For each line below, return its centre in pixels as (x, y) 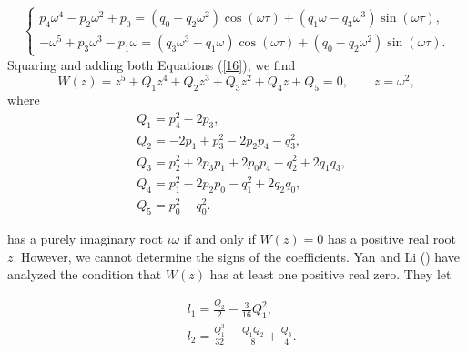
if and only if (219, 239)
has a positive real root (392, 239)
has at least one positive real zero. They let (330, 274)
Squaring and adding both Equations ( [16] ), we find (152, 64)
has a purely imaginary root (85, 239)
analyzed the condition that (85, 274)
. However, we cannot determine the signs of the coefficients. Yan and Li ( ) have (236, 256)
